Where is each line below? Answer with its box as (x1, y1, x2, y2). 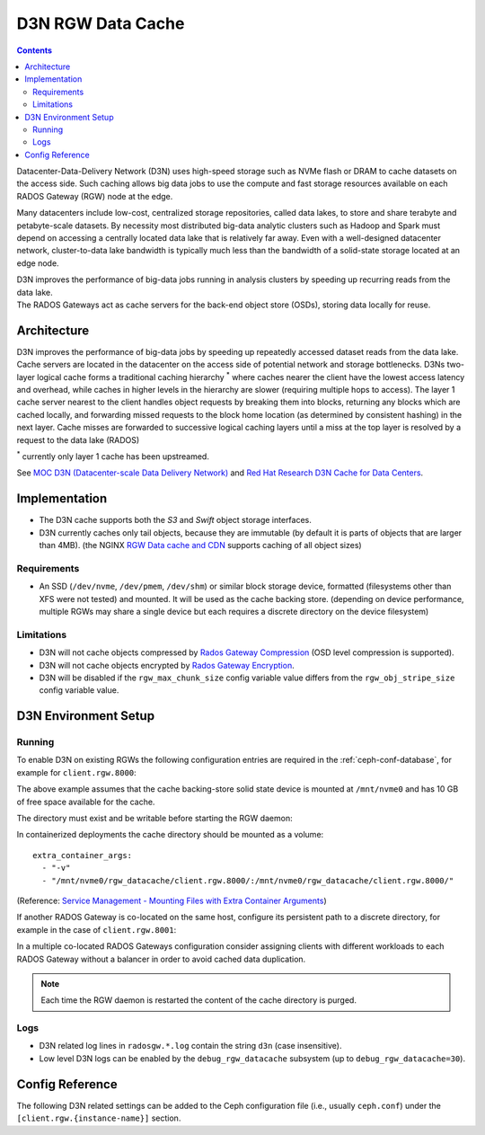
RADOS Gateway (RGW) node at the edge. (16, 191, 173, 201)
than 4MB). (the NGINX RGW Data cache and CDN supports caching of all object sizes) (39, 540, 363, 551)
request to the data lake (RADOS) (16, 434, 140, 445)
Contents (16, 45, 53, 56)
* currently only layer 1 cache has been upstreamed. (16, 449, 210, 462)
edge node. (16, 257, 59, 269)
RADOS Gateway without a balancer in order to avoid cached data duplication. (16, 953, 306, 964)
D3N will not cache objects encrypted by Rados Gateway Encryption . (39, 660, 295, 670)
